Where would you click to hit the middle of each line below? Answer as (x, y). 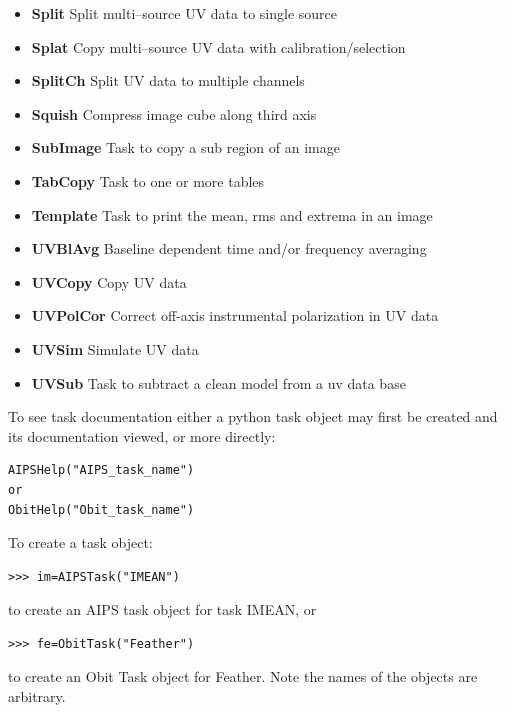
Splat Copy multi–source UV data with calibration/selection (218, 46)
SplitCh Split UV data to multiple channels (168, 80)
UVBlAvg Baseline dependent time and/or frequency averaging (229, 248)
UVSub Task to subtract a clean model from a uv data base (218, 382)
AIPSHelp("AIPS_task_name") (101, 470)
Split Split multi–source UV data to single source (184, 13)
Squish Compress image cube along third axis (174, 113)
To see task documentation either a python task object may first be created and (253, 416)
